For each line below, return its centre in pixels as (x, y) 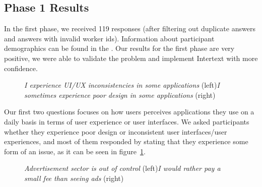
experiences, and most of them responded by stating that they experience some (126, 141)
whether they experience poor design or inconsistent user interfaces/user (116, 131)
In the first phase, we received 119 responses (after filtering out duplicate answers (130, 28)
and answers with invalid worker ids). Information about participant (109, 38)
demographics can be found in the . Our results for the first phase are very (119, 48)
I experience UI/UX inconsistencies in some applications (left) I (122, 85)
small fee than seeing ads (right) (74, 178)
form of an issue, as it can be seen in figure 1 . (75, 151)
